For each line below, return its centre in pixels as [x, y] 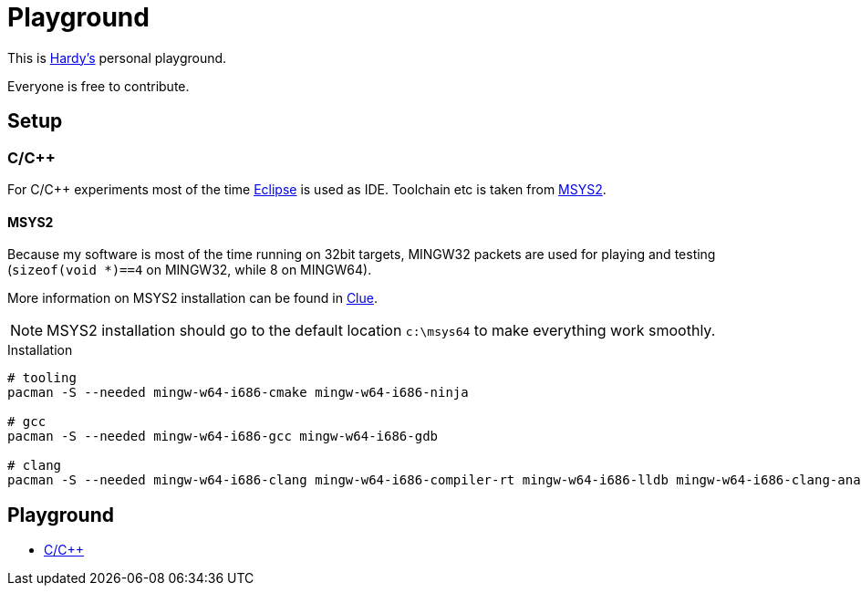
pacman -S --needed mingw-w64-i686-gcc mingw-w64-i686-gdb [223, 437]
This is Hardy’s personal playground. [117, 57]
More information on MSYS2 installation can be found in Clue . [192, 298]
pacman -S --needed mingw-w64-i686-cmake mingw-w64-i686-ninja [238, 393]
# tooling [42, 378]
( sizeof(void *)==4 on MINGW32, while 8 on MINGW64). [190, 270]
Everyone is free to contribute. [99, 86]
